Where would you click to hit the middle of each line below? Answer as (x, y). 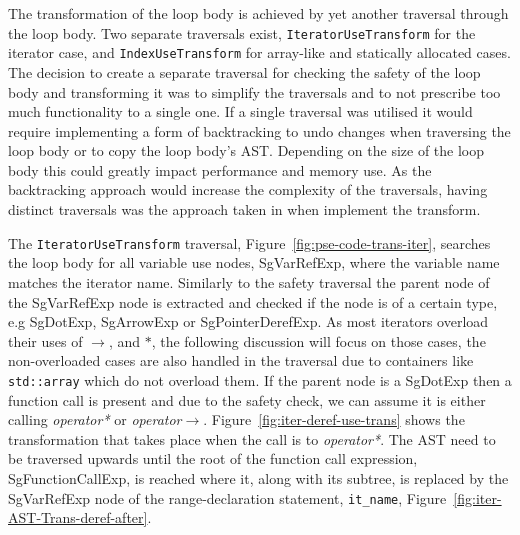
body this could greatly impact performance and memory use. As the (220, 169)
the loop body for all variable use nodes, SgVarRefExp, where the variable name (254, 262)
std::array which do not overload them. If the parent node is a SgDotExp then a (260, 379)
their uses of (45, 340)
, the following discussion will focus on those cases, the (318, 340)
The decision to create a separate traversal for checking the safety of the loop (244, 71)
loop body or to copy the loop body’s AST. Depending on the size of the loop (246, 150)
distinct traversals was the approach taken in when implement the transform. (244, 209)
